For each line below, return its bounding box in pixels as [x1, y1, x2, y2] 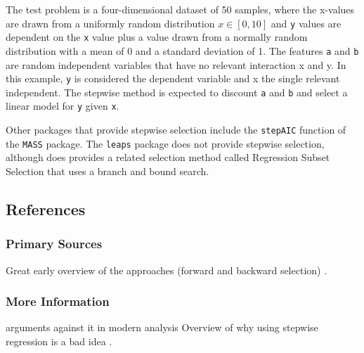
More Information [6, 293, 110, 310]
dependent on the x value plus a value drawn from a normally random [6, 30, 308, 44]
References [6, 198, 86, 220]
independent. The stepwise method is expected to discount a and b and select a [6, 84, 348, 99]
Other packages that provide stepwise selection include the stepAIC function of [6, 122, 346, 137]
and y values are [271, 15, 342, 30]
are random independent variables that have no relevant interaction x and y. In [6, 57, 346, 72]
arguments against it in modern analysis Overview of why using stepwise [6, 320, 318, 335]
